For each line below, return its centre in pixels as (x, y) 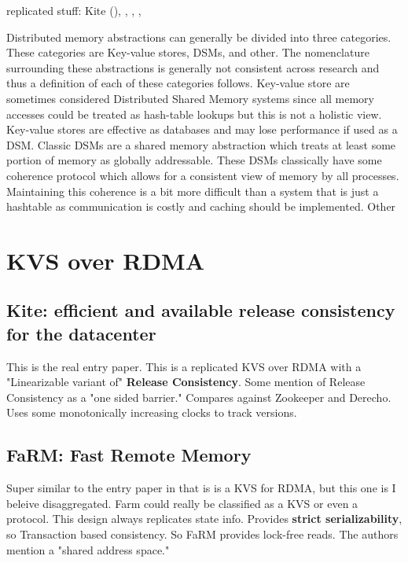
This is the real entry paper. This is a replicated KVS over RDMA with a (184, 366)
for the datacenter (81, 333)
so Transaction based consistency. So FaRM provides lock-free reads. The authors (202, 534)
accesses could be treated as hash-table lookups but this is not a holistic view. (194, 114)
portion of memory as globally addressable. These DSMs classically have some (194, 160)
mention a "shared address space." (88, 549)
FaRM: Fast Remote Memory (129, 455)
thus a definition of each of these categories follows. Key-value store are (178, 83)
